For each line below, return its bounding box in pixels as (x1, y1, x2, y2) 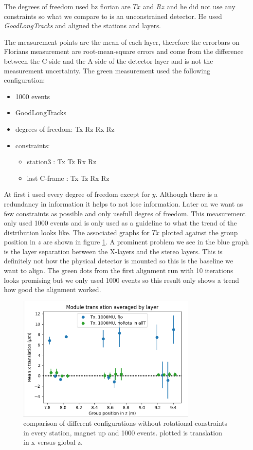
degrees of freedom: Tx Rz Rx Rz (15, 123, 115, 134)
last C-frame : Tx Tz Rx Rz (27, 173, 109, 183)
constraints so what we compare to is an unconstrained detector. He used (4, 11, 222, 21)
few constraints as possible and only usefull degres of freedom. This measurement (4, 208, 246, 218)
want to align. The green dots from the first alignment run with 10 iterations (4, 265, 233, 276)
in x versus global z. (23, 437, 83, 447)
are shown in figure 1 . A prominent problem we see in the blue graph (43, 237, 249, 247)
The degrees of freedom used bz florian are (4, 1, 131, 11)
